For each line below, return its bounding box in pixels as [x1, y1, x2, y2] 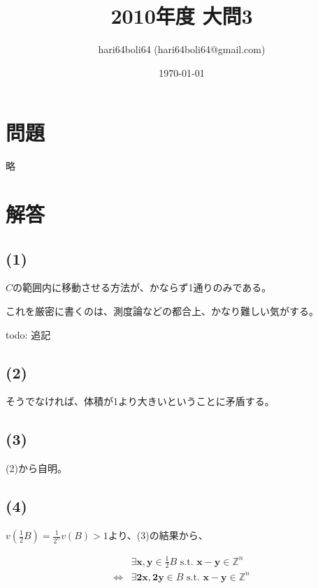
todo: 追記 [6, 327, 51, 341]
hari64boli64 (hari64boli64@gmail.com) [98, 42, 266, 57]
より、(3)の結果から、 [108, 528, 208, 542]
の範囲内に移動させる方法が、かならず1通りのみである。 [13, 280, 272, 295]
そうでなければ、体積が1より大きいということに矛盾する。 [6, 394, 275, 409]
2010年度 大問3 [110, 1, 253, 30]
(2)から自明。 [6, 461, 67, 476]
